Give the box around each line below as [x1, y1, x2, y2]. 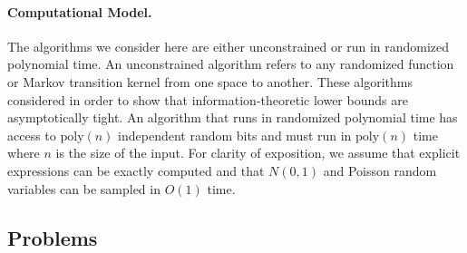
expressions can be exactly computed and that [7, 161, 265, 180]
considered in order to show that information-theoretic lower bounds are [7, 90, 408, 109]
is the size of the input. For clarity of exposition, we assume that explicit [55, 143, 461, 162]
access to [7, 125, 56, 144]
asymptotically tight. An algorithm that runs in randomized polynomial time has [7, 108, 458, 127]
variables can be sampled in [7, 179, 161, 198]
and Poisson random [323, 161, 437, 180]
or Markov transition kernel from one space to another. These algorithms [7, 72, 413, 91]
